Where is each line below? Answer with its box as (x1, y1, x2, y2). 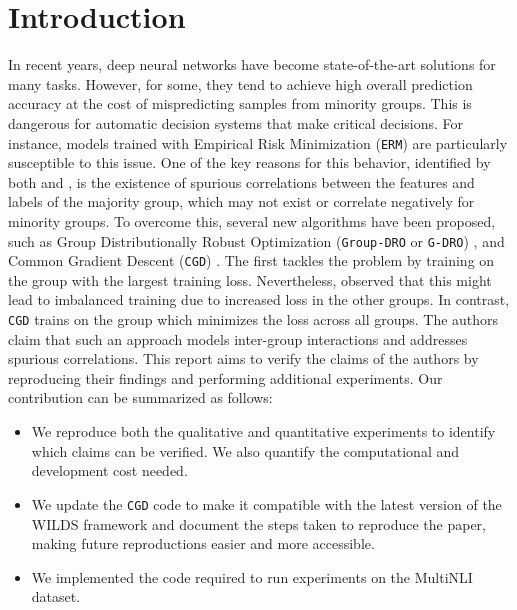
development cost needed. (31, 460, 188, 481)
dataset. (31, 586, 81, 607)
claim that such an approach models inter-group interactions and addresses (8, 328, 468, 349)
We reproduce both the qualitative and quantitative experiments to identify (31, 421, 496, 442)
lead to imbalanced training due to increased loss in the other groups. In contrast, (8, 289, 510, 310)
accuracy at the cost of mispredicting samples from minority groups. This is (8, 93, 472, 114)
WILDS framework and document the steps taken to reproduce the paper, (31, 513, 486, 534)
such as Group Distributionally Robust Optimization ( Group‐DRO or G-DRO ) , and (8, 230, 505, 251)
